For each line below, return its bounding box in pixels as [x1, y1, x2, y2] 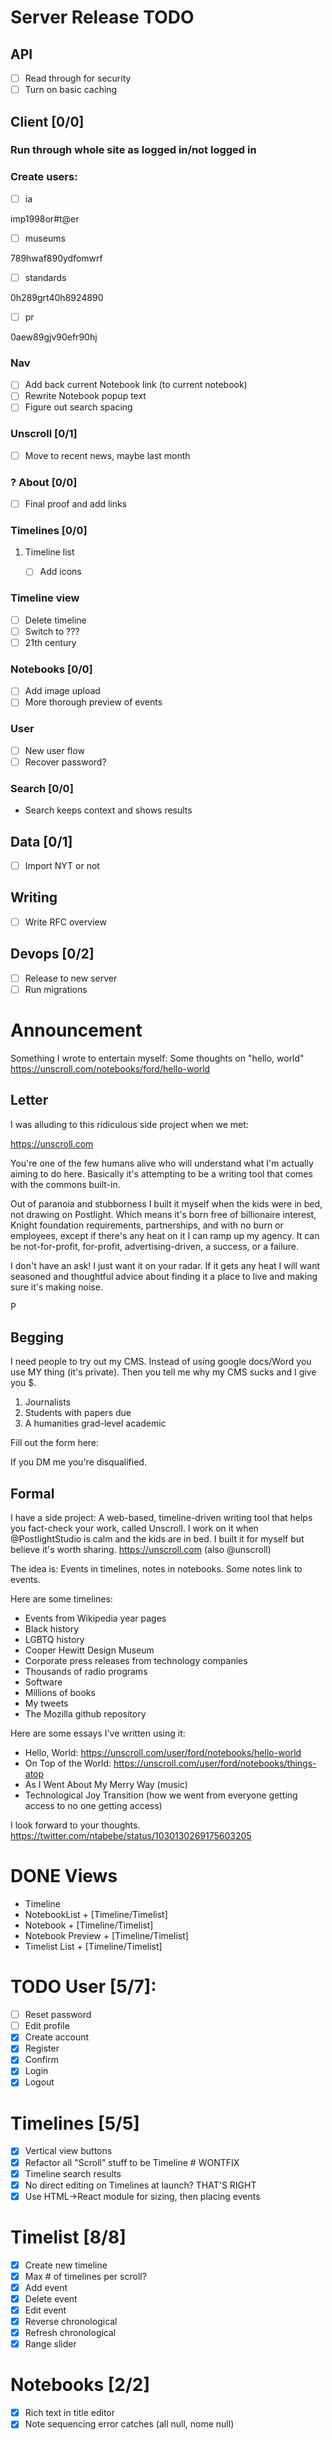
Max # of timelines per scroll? [24, 2270, 147, 2282]
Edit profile [24, 2020, 70, 2032]
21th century [24, 636, 77, 648]
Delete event [24, 2292, 78, 2305]
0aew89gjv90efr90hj [10, 331, 98, 343]
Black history [24, 1623, 80, 1635]
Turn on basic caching [24, 84, 118, 96]
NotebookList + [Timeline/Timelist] [24, 1909, 168, 1921]
